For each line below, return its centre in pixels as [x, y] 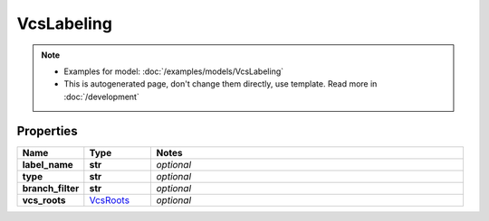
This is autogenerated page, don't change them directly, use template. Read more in [221, 84]
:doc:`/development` [101, 97]
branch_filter [51, 188]
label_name [48, 164]
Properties [47, 131]
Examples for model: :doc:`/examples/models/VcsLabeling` [174, 71]
